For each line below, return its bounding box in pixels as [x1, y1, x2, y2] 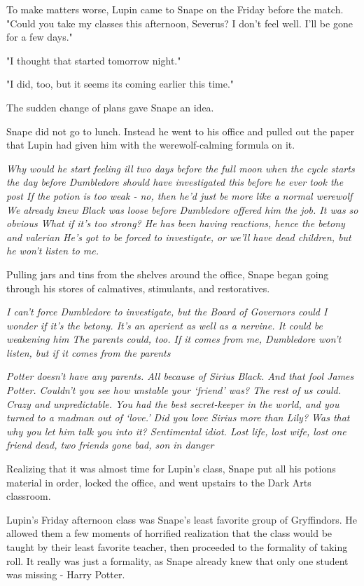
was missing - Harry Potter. [6, 567, 125, 582]
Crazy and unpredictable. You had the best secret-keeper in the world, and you [6, 396, 339, 411]
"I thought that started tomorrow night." [6, 53, 181, 67]
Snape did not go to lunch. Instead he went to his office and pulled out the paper [6, 123, 355, 138]
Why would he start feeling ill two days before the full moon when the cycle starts [6, 161, 355, 175]
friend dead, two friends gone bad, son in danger [6, 437, 214, 452]
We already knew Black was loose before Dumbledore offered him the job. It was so [6, 202, 358, 217]
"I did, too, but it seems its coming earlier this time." [6, 76, 234, 91]
